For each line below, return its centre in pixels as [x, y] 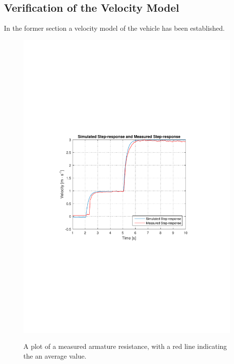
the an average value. [55, 355]
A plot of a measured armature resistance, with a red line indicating [125, 346]
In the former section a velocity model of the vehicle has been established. [115, 28]
